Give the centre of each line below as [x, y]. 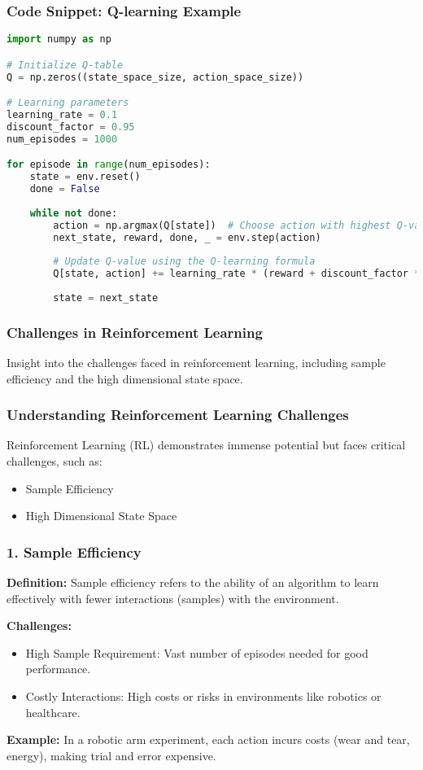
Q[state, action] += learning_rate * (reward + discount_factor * [237, 274]
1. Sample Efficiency [74, 551]
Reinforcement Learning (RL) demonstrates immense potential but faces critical [206, 445]
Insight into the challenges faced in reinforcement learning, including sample [196, 363]
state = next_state [106, 297]
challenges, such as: [55, 461]
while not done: [74, 213]
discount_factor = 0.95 [71, 127]
